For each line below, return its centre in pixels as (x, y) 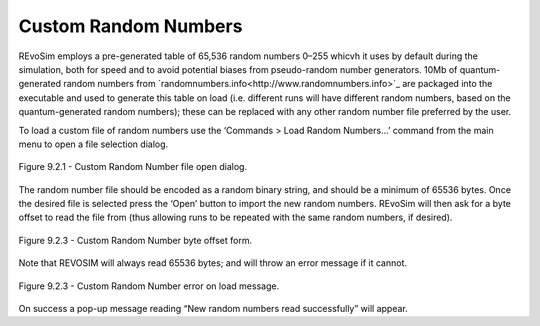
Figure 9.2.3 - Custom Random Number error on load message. (149, 286)
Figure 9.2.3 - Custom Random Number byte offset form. (135, 240)
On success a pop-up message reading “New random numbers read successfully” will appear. (213, 309)
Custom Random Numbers (130, 26)
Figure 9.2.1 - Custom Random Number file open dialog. (133, 167)
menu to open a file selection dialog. (93, 144)
